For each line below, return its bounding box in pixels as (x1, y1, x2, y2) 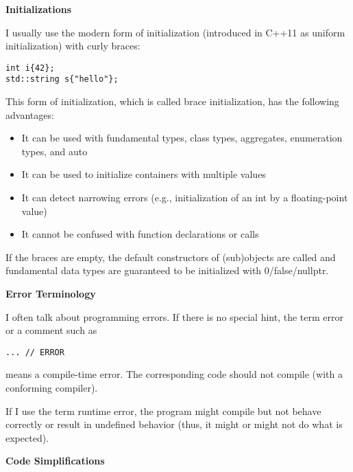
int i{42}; (5, 63, 55, 73)
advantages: (5, 107, 54, 122)
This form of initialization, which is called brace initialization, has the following (5, 94, 339, 109)
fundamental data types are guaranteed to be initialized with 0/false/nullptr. (5, 263, 329, 278)
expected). (5, 430, 49, 445)
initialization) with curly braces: (5, 38, 141, 53)
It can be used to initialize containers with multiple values (21, 167, 266, 181)
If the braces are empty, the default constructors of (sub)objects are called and (5, 249, 336, 264)
